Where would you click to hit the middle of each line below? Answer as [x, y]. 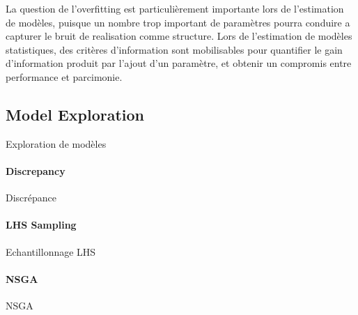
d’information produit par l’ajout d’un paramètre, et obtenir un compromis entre [179, 63]
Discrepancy [36, 170]
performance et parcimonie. [64, 76]
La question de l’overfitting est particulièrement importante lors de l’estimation [175, 8]
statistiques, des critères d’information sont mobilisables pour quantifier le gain [174, 49]
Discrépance [31, 198]
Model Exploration [75, 114]
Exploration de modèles [56, 143]
